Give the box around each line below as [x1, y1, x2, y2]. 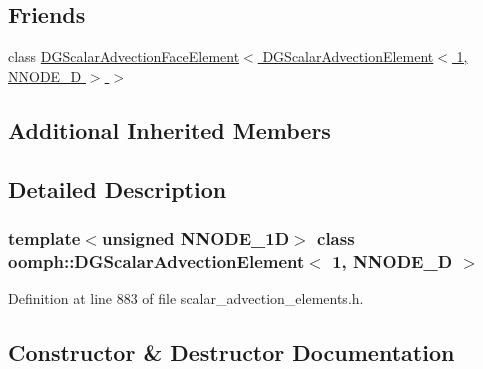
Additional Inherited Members [8, 114, 331, 145]
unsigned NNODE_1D [101, 225, 290, 250]
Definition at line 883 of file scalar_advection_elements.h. [8, 288, 364, 309]
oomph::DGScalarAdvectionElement [8, 248, 305, 273]
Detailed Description [8, 173, 227, 204]
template [8, 225, 81, 250]
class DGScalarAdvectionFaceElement [8, 46, 240, 67]
